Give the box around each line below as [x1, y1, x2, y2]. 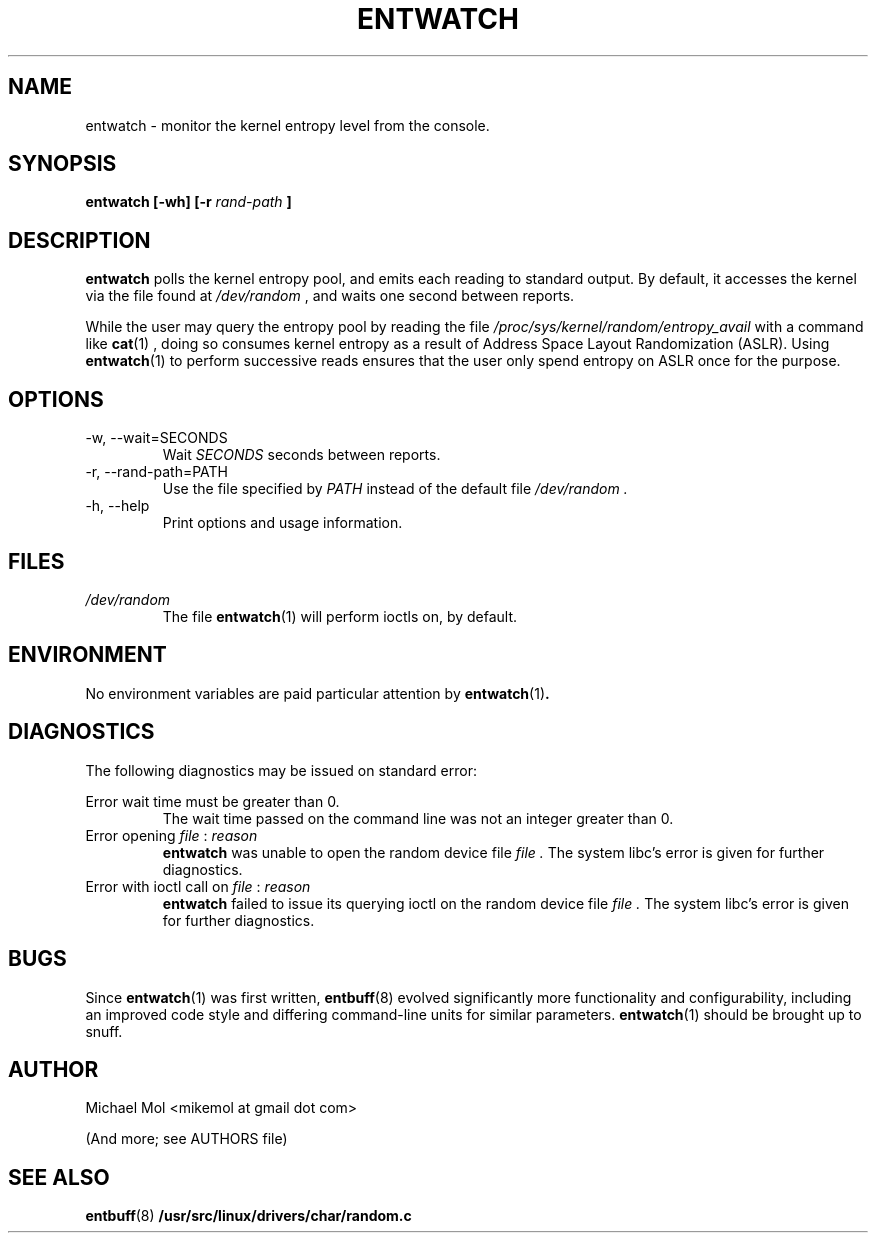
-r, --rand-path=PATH [85, 463, 229, 481]
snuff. [85, 1022, 123, 1040]
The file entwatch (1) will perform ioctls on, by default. [162, 607, 518, 625]
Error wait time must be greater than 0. [85, 792, 340, 810]
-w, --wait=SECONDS [85, 429, 228, 447]
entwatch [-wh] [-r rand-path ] [85, 193, 292, 211]
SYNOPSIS [8, 151, 117, 177]
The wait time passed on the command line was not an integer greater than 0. [162, 809, 674, 827]
